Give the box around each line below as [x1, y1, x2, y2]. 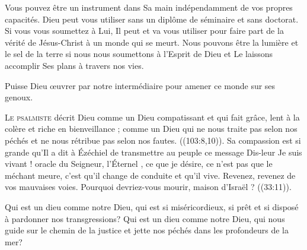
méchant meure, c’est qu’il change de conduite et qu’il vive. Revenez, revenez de [5, 169, 296, 181]
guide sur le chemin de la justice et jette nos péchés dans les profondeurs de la [5, 224, 289, 236]
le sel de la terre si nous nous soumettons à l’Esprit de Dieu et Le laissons [5, 48, 273, 60]
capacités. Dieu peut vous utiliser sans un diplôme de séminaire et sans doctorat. [5, 12, 299, 25]
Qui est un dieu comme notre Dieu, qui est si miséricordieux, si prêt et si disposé [5, 200, 299, 213]
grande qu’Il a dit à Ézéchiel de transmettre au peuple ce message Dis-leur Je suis [5, 145, 302, 158]
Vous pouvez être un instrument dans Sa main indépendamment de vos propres [5, 1, 293, 13]
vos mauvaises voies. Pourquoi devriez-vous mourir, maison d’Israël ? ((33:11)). [5, 181, 292, 193]
